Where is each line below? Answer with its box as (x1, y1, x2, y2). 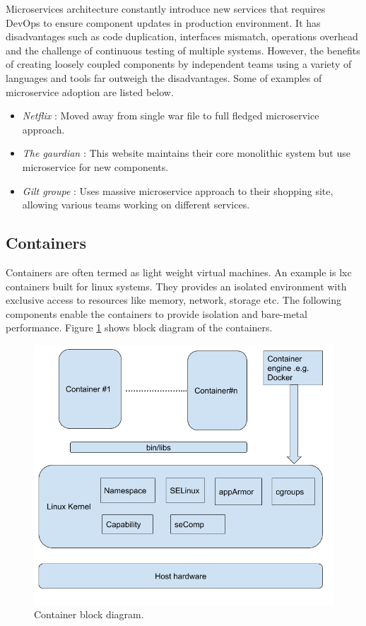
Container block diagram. (34, 607, 144, 622)
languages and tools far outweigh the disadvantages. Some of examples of (6, 70, 322, 85)
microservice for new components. (22, 159, 169, 174)
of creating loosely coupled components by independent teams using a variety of (6, 57, 352, 71)
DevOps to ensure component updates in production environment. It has (6, 15, 321, 30)
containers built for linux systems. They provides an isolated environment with (6, 278, 347, 293)
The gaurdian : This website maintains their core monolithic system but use (22, 146, 350, 160)
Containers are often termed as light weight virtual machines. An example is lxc (6, 264, 352, 279)
